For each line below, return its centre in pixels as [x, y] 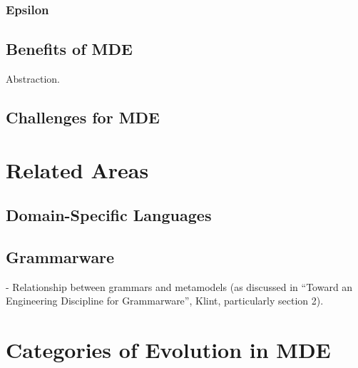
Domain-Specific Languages [109, 215]
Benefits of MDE [69, 49]
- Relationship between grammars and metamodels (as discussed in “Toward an [179, 286]
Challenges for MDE [83, 117]
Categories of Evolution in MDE [168, 350]
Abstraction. [33, 79]
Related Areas [77, 169]
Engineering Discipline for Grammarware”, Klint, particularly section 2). [165, 301]
